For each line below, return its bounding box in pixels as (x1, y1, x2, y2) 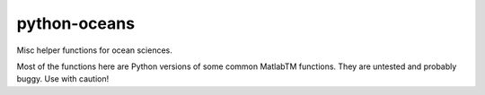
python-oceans (16, 13, 135, 33)
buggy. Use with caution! (16, 73, 110, 84)
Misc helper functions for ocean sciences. (16, 45, 172, 56)
